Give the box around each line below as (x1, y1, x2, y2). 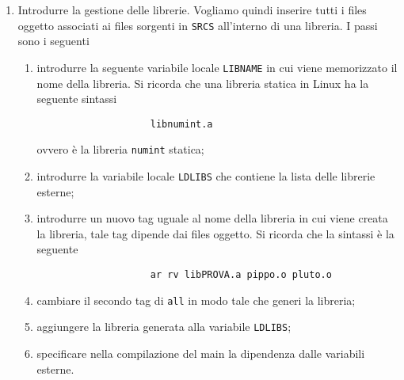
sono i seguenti (17, 32, 90, 49)
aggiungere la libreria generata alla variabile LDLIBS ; (36, 318, 292, 335)
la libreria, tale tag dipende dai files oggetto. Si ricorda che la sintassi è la (36, 225, 394, 241)
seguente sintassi (36, 90, 117, 107)
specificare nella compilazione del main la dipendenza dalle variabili (36, 345, 365, 361)
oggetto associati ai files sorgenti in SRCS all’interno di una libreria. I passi (17, 17, 378, 33)
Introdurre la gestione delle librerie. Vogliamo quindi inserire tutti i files (17, 2, 367, 17)
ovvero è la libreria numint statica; (36, 141, 204, 158)
